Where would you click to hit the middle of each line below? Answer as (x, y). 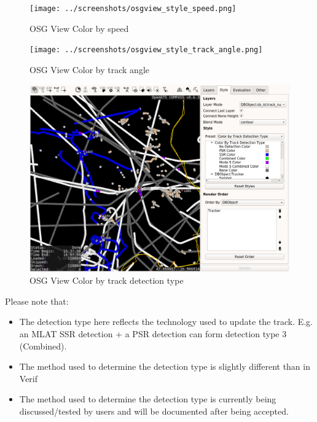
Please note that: (37, 301)
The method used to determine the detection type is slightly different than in (165, 366)
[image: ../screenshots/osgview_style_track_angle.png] (146, 50)
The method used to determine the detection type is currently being (148, 399)
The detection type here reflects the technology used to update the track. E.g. (166, 322)
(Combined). (43, 346)
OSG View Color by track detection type (107, 280)
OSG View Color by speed (79, 28)
